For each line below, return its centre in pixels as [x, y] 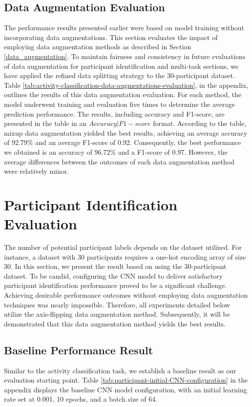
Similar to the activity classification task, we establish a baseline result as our [120, 370]
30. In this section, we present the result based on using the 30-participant [115, 266]
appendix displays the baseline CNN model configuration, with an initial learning [126, 389]
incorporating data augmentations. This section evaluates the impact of [111, 37]
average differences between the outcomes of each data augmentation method [119, 161]
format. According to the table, [200, 123]
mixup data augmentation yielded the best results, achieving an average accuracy [126, 132]
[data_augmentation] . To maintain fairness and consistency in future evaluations [125, 56]
